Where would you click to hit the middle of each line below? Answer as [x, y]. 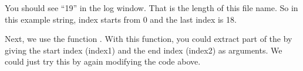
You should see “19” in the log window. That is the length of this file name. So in [151, 8]
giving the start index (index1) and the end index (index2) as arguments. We [144, 50]
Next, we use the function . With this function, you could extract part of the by [149, 39]
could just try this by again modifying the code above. [103, 61]
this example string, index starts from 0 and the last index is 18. [121, 19]
